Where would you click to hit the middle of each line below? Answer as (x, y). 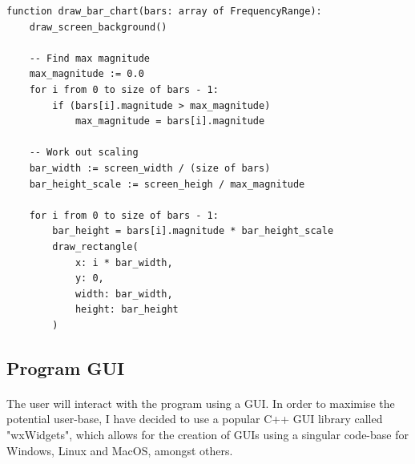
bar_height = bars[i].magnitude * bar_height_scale (193, 231)
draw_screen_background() (98, 27)
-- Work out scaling (84, 153)
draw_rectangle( (95, 246)
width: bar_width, (124, 294)
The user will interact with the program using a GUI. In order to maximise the (201, 403)
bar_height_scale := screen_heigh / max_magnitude (167, 184)
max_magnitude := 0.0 (87, 74)
